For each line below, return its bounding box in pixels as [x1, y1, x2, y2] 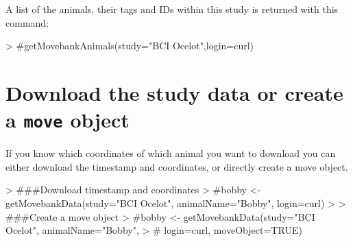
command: [5, 15, 49, 29]
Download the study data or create [5, 78, 343, 106]
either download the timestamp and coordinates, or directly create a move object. [5, 159, 348, 173]
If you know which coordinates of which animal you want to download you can [5, 146, 336, 160]
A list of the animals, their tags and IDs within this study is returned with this [5, 2, 339, 16]
